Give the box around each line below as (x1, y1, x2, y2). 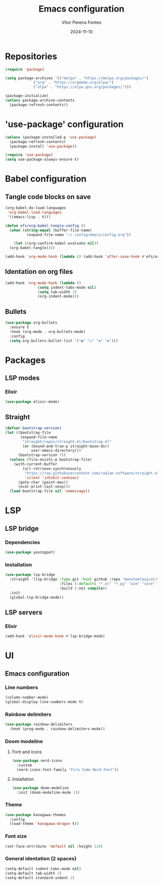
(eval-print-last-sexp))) (17, 484, 70, 489)
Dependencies (5, 539, 40, 546)
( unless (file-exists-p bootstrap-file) (9, 457, 92, 462)
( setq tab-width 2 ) (37, 289, 77, 294)
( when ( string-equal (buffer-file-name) (9, 228, 92, 233)
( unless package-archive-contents (5, 98, 75, 103)
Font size (5, 833, 27, 839)
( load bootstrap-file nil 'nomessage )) (9, 489, 90, 494)
